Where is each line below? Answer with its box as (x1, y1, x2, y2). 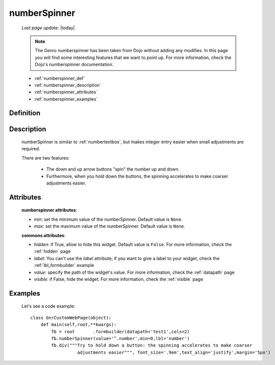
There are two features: (21, 155, 70, 161)
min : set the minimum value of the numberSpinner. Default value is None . (34, 216, 183, 222)
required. (21, 146, 41, 152)
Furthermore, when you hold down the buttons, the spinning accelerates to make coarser (46, 173, 228, 179)
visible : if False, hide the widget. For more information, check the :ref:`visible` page (34, 276, 203, 282)
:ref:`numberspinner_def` (34, 75, 85, 81)
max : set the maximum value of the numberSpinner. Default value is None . (34, 223, 185, 229)
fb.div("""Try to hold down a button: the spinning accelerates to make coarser (51, 343, 253, 348)
